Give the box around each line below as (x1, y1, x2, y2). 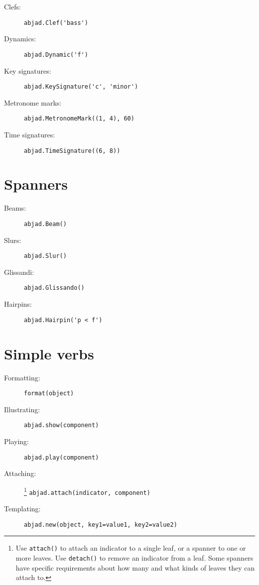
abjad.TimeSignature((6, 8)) (24, 147, 121, 154)
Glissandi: (4, 266, 34, 277)
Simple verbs (4, 343, 94, 363)
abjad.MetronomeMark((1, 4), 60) (24, 115, 134, 122)
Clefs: (4, 1, 21, 11)
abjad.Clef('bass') (24, 19, 88, 26)
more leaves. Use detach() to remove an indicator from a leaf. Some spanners (15, 553, 254, 563)
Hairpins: (4, 299, 32, 309)
